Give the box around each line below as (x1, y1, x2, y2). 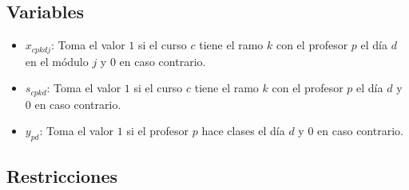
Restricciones (6, 164, 118, 188)
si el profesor (126, 122, 189, 139)
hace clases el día (201, 122, 285, 139)
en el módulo (25, 52, 89, 69)
